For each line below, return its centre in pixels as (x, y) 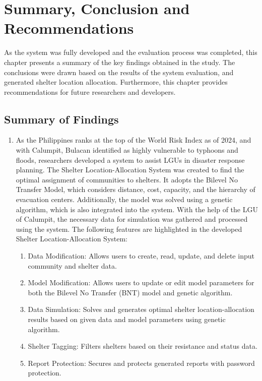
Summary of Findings (61, 119)
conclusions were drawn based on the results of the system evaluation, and (119, 72)
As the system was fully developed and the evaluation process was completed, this (131, 52)
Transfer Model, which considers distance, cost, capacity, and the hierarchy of (136, 189)
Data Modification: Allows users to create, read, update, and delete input (141, 256)
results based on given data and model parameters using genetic (127, 319)
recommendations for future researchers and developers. (90, 91)
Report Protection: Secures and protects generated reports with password (141, 363)
